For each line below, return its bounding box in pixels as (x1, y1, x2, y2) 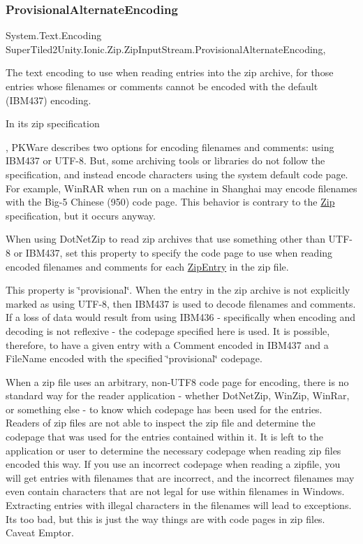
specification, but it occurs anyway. (6, 208, 156, 222)
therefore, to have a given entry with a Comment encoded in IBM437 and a (6, 337, 329, 352)
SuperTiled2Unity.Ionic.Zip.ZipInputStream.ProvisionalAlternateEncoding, (6, 41, 326, 56)
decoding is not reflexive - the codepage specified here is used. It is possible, (6, 323, 330, 338)
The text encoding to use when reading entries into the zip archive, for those (6, 65, 334, 80)
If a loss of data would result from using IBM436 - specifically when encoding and (6, 310, 356, 324)
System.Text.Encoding (6, 28, 102, 43)
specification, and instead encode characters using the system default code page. (6, 166, 348, 181)
